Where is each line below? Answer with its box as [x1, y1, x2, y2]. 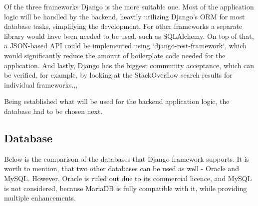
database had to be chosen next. [4, 105, 103, 116]
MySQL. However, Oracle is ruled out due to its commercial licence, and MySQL [4, 173, 252, 183]
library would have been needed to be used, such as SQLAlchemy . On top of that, [4, 30, 254, 41]
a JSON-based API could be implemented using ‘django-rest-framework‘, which [4, 40, 247, 51]
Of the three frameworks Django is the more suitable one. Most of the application [4, 1, 254, 11]
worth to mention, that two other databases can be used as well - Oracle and [4, 163, 239, 174]
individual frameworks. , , [4, 79, 78, 90]
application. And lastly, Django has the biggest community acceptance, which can [4, 60, 254, 70]
